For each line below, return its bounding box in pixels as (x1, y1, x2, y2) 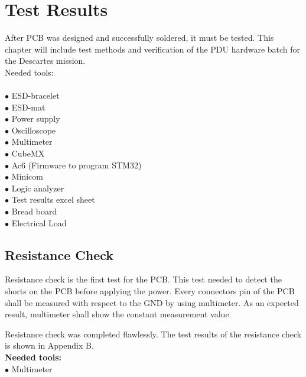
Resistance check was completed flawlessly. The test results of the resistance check (5, 327, 302, 340)
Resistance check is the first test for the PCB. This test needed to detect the (5, 273, 282, 285)
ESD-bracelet (11, 89, 60, 102)
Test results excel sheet (11, 193, 95, 206)
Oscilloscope (11, 123, 56, 136)
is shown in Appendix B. (5, 339, 94, 352)
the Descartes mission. (5, 54, 86, 67)
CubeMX (11, 147, 45, 160)
